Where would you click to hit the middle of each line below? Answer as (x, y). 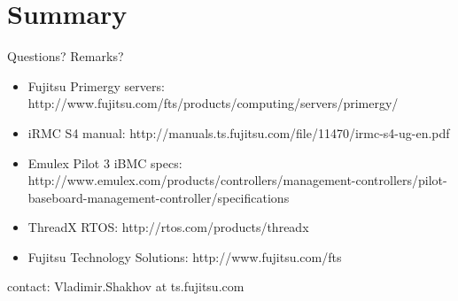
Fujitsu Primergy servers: (96, 85)
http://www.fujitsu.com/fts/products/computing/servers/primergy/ (213, 103)
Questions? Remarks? (66, 56)
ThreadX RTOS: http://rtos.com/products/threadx (168, 227)
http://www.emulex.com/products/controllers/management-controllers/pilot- (237, 180)
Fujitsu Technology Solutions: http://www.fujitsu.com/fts (185, 256)
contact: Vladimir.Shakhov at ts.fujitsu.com (126, 286)
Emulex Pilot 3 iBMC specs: (105, 162)
